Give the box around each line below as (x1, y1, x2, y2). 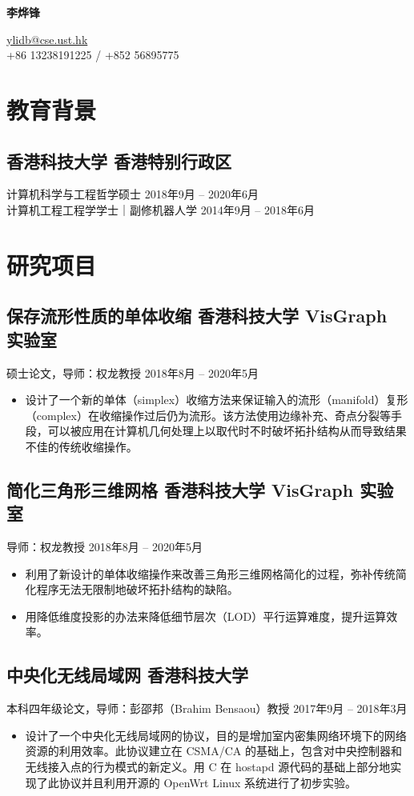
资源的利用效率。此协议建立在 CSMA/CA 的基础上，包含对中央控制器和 (25, 742, 402, 759)
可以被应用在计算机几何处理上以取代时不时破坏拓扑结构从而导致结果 (47, 422, 407, 439)
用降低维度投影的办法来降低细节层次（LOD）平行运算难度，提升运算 (25, 607, 387, 624)
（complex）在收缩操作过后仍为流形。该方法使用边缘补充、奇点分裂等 (25, 406, 391, 423)
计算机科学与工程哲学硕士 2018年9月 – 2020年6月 (6, 186, 259, 202)
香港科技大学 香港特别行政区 (6, 148, 232, 173)
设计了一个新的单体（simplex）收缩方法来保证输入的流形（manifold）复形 (25, 391, 408, 408)
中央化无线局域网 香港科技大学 (6, 662, 249, 687)
